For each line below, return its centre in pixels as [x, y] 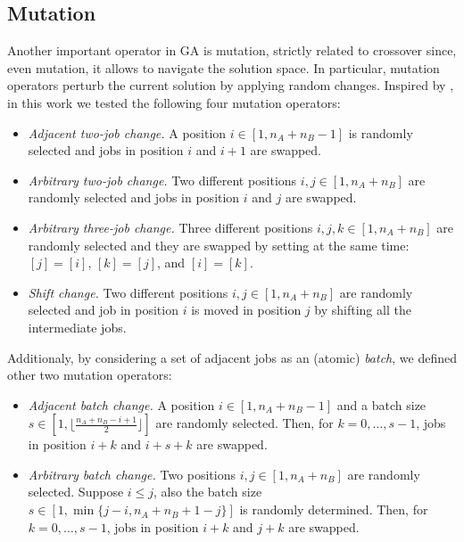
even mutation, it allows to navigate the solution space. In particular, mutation [224, 67]
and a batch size [381, 404]
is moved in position [246, 310]
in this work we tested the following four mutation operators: [174, 102]
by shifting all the [363, 310]
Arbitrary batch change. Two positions [132, 474]
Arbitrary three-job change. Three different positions [170, 227]
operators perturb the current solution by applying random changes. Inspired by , [231, 85]
